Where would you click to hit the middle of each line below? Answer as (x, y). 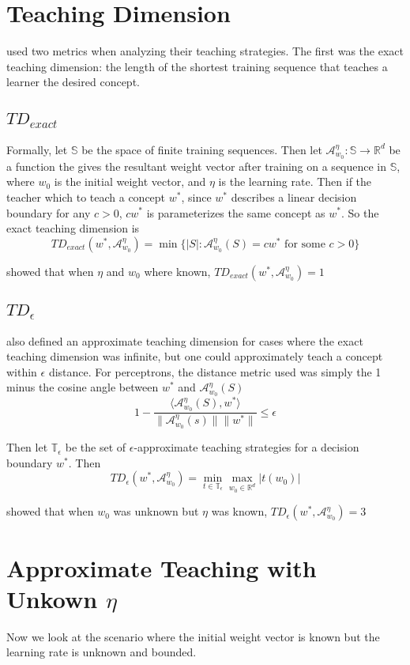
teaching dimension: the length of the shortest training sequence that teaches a (197, 66)
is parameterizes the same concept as (236, 212)
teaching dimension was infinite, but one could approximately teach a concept (195, 356)
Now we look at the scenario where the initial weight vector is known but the (193, 636)
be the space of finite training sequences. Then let (202, 149)
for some (305, 244)
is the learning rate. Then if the (295, 181)
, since (196, 196)
